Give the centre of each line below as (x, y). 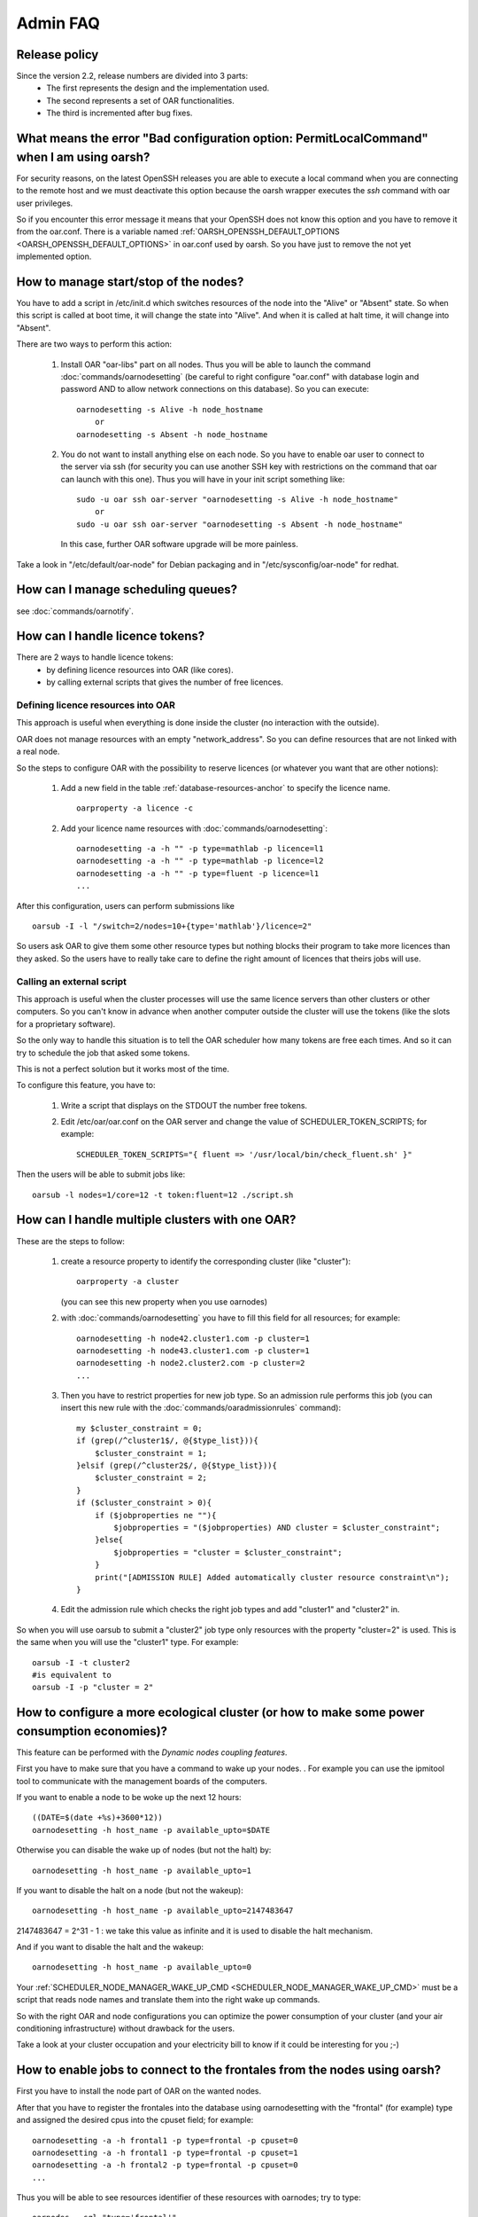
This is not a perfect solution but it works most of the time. (123, 1069)
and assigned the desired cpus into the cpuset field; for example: (135, 2120)
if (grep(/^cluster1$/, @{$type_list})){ (167, 1441)
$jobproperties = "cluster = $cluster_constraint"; (228, 1552)
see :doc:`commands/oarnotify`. (75, 611)
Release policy (58, 55)
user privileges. (45, 203)
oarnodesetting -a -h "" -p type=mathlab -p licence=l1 (200, 849)
